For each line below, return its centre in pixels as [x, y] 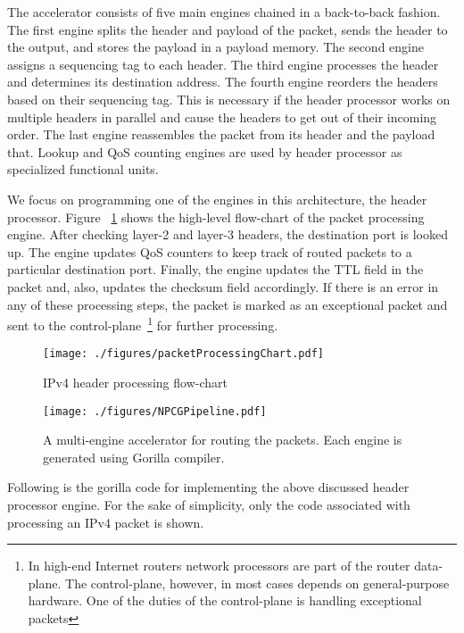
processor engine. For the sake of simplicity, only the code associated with [209, 505]
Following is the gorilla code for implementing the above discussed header [208, 487]
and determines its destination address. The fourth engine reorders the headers [223, 82]
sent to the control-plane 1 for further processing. [143, 324]
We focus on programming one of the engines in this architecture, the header [217, 199]
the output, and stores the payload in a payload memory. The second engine [215, 47]
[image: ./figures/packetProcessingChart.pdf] [183, 354]
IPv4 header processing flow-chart [135, 382]
